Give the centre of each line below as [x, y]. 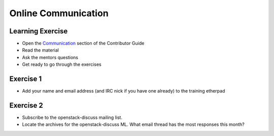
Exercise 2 [26, 105]
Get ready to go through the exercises [62, 64]
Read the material [41, 50]
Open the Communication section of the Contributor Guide [83, 43]
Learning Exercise [39, 31]
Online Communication [59, 13]
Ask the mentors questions [50, 57]
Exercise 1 [26, 79]
